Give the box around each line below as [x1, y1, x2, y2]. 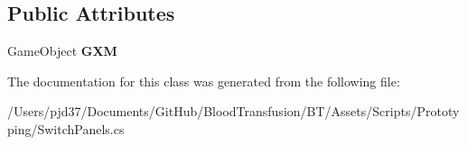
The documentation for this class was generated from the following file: [7, 71, 400, 90]
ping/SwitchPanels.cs [7, 119, 125, 138]
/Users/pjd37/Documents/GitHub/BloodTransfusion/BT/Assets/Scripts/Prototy [7, 102, 460, 121]
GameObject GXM [7, 41, 117, 60]
